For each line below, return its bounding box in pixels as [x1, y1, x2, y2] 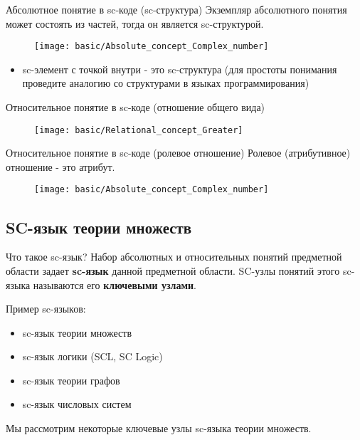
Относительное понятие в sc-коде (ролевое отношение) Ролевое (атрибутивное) [6, 145, 351, 160]
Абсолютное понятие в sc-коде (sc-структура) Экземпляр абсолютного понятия [6, 2, 347, 16]
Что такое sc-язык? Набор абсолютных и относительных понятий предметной [6, 249, 342, 264]
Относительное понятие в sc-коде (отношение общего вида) [6, 100, 265, 115]
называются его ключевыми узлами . [33, 277, 196, 292]
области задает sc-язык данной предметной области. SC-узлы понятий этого [6, 263, 340, 278]
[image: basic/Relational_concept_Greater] [34, 125, 243, 135]
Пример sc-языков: [6, 301, 86, 316]
